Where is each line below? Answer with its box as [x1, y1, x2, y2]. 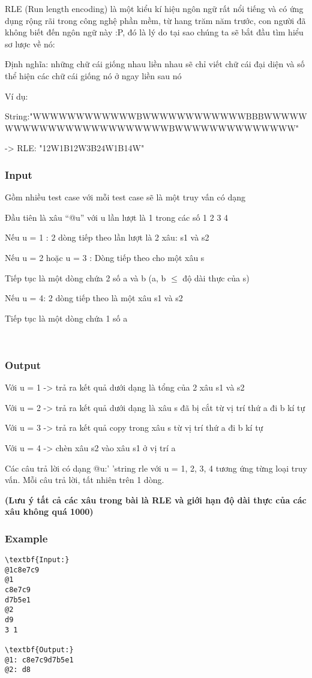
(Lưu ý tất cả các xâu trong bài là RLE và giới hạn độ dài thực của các [5, 493, 307, 506]
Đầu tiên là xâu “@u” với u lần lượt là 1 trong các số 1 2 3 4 [5, 211, 229, 223]
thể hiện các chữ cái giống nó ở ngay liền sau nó [5, 69, 182, 82]
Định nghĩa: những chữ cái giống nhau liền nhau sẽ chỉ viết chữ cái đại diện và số [5, 58, 305, 70]
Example [5, 530, 48, 545]
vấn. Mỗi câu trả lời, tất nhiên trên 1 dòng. [5, 473, 164, 486]
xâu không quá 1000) [5, 505, 94, 518]
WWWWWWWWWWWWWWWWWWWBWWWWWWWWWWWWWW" [5, 121, 299, 134]
